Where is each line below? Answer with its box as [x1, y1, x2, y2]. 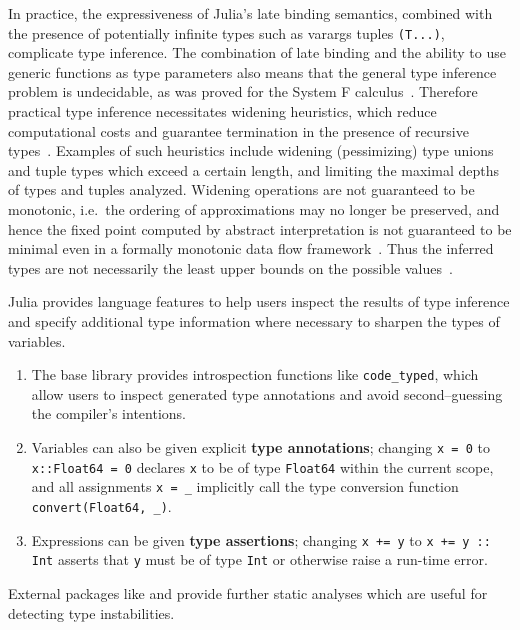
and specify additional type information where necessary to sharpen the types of [8, 310, 500, 331]
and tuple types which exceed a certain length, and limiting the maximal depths [8, 159, 499, 180]
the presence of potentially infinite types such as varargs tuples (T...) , [8, 22, 445, 43]
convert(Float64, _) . [31, 495, 172, 516]
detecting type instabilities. [8, 602, 175, 623]
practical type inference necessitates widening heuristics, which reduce [8, 101, 437, 122]
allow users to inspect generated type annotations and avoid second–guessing [31, 383, 503, 404]
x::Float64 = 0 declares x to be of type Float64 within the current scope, [31, 456, 494, 477]
